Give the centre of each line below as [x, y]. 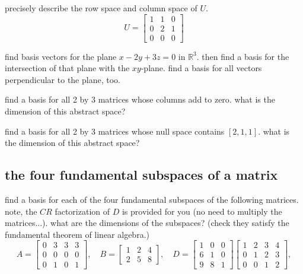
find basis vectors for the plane [61, 56]
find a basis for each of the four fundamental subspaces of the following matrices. [152, 200]
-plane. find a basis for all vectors [201, 68]
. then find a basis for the [243, 56]
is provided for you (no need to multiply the [202, 211]
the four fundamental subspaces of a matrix [141, 175]
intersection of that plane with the [67, 68]
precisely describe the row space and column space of [101, 8]
